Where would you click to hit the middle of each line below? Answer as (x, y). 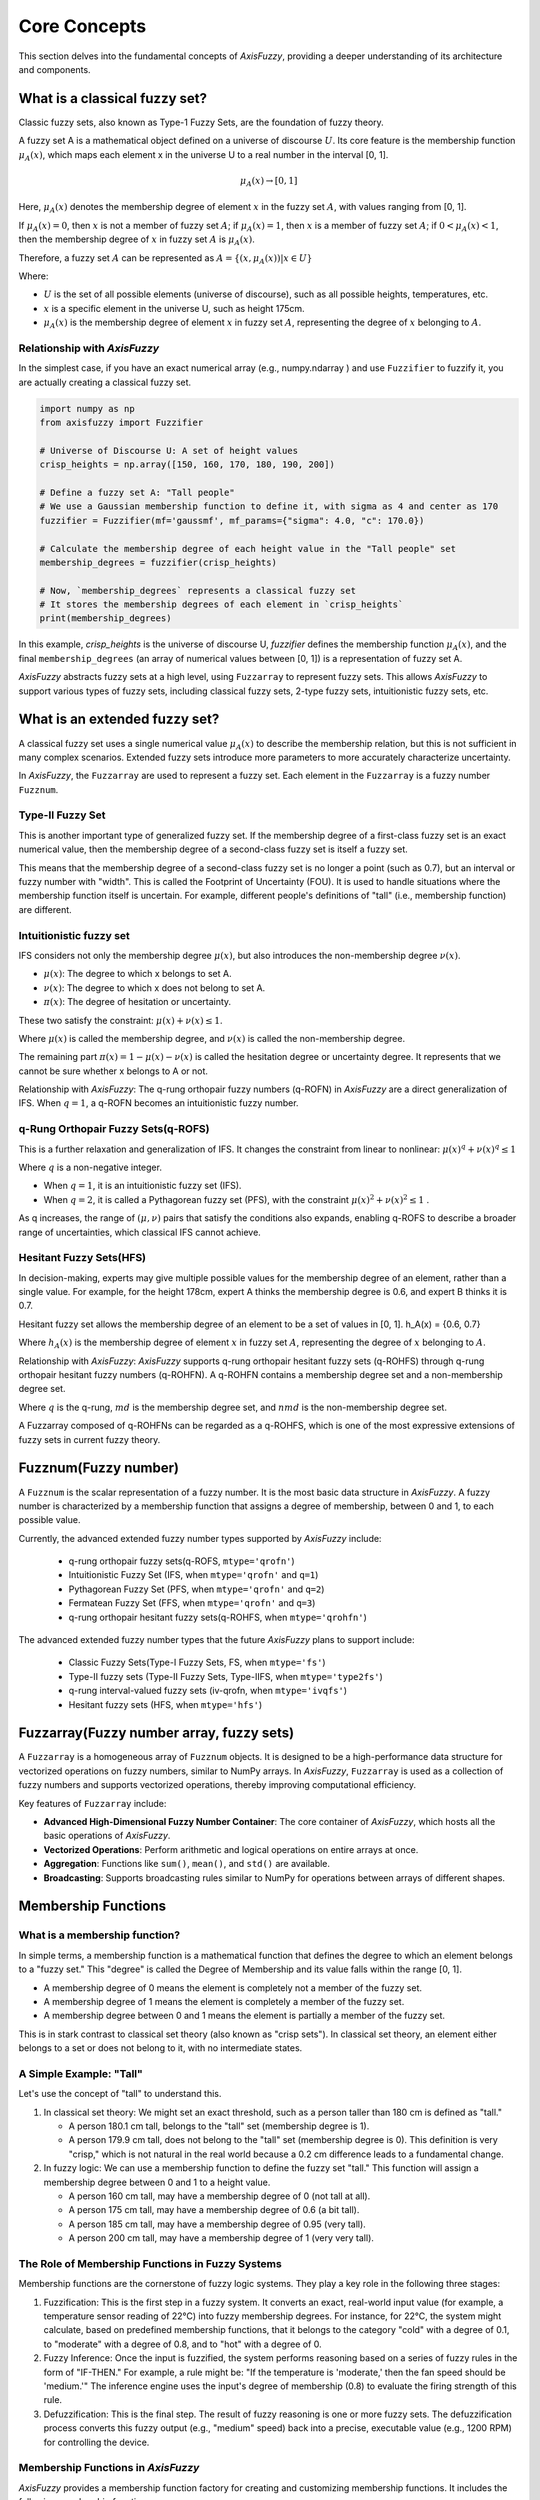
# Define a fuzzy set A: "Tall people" (137, 492)
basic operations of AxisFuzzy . (107, 1836)
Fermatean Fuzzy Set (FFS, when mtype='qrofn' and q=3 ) (192, 1603)
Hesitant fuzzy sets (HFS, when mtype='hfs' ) (165, 1704)
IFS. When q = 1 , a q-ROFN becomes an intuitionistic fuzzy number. (158, 1103)
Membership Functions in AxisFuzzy (109, 2468)
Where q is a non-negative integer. (90, 1167)
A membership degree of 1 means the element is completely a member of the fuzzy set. (224, 2001)
